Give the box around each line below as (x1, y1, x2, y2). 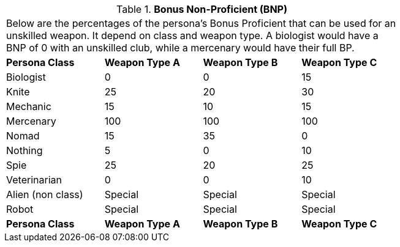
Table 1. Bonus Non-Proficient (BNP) (116, 3, 288, 15)
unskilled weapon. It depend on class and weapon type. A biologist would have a (6, 29, 379, 42)
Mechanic (6, 100, 51, 112)
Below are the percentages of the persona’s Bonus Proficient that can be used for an (6, 17, 396, 29)
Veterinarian (6, 174, 62, 186)
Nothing (6, 144, 43, 157)
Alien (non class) (6, 188, 83, 201)
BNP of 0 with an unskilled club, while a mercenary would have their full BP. (6, 42, 355, 54)
